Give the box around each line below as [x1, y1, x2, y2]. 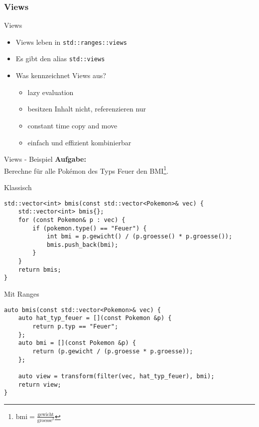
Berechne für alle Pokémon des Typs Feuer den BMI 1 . [4, 164, 169, 176]
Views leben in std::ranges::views [15, 36, 127, 47]
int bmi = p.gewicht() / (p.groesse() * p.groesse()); [46, 233, 233, 240]
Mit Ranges [4, 289, 39, 299]
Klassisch [4, 182, 32, 192]
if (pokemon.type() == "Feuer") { [32, 224, 147, 232]
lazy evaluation [27, 87, 74, 97]
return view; [18, 381, 61, 388]
